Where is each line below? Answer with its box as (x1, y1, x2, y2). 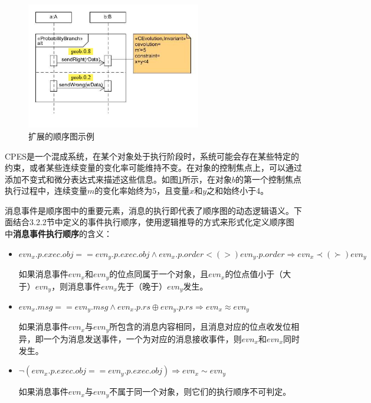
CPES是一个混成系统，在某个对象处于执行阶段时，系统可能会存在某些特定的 (5, 149, 299, 162)
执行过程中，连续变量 (5, 184, 87, 197)
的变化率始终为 (94, 184, 153, 197)
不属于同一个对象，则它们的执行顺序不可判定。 (109, 385, 291, 398)
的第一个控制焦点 (235, 173, 302, 185)
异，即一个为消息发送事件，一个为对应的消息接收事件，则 (18, 332, 242, 344)
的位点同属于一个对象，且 (109, 268, 209, 280)
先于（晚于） (117, 279, 168, 292)
